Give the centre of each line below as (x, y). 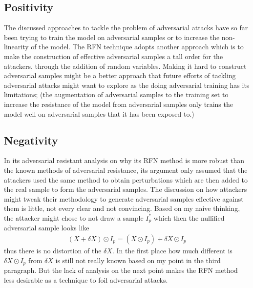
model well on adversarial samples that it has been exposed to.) (99, 113)
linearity (16, 47)
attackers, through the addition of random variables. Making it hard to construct (125, 66)
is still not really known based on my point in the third (138, 260)
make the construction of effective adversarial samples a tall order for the (114, 56)
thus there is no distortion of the (53, 250)
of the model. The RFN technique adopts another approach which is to (137, 47)
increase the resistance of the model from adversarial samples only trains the (118, 104)
